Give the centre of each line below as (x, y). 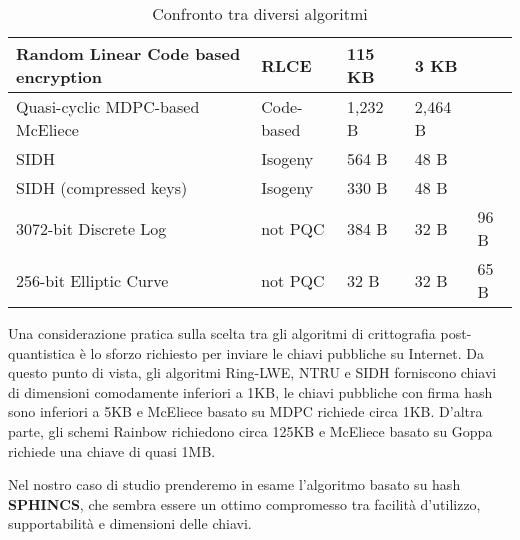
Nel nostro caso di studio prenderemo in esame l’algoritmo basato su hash (234, 484)
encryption (59, 76)
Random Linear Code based (128, 53)
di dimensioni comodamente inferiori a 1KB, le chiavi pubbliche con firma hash (250, 391)
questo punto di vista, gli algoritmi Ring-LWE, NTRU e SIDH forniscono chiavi (252, 372)
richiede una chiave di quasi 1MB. (112, 450)
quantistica (41, 352)
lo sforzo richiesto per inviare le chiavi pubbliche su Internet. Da (287, 352)
